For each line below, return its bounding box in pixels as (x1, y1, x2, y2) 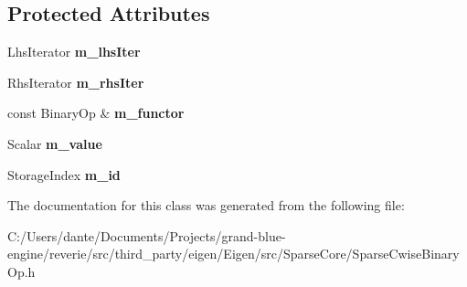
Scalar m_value (7, 133, 102, 153)
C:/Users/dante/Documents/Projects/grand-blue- (7, 226, 286, 245)
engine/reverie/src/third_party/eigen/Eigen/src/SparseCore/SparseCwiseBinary (7, 244, 460, 263)
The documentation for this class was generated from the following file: (7, 196, 405, 215)
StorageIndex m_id (7, 165, 121, 184)
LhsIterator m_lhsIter (7, 42, 141, 61)
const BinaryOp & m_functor (7, 103, 185, 122)
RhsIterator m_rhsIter (7, 72, 144, 91)
